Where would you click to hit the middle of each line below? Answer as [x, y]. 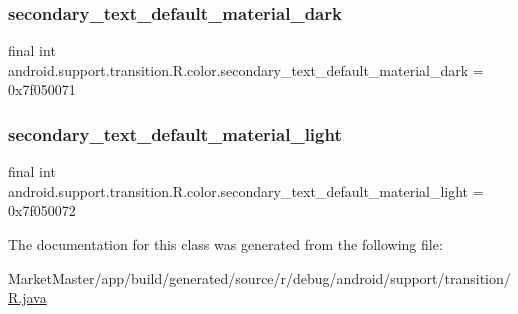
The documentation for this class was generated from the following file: [225, 244]
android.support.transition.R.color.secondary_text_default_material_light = [246, 190]
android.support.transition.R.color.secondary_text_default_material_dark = [246, 69]
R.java [27, 297]
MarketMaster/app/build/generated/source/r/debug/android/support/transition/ [259, 277]
